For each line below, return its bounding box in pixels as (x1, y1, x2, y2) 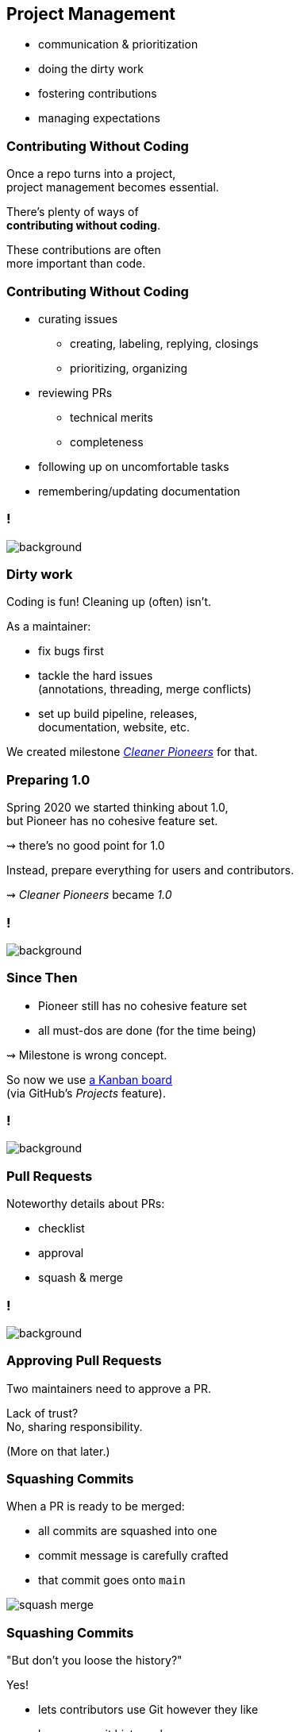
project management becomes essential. (6, 180, 219, 195)
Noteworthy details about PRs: (6, 1197, 165, 1211)
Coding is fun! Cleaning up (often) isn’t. (6, 595, 212, 609)
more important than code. (6, 257, 146, 271)
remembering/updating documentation (38, 484, 240, 498)
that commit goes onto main (38, 1573, 186, 1587)
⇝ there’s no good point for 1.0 (6, 839, 165, 853)
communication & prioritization (38, 37, 198, 52)
